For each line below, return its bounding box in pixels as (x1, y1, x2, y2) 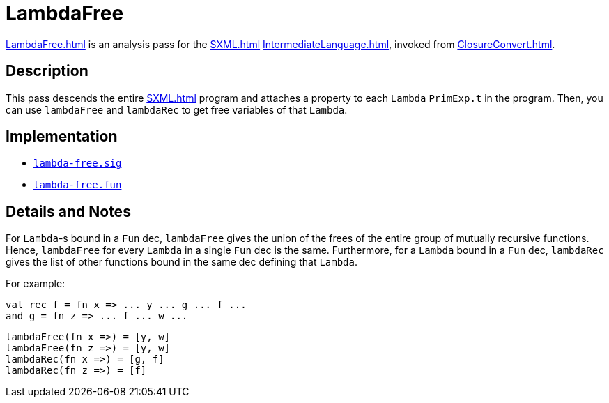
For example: (6, 277, 65, 290)
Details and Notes (6, 202, 131, 220)
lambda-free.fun (33, 179, 122, 191)
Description (6, 62, 88, 80)
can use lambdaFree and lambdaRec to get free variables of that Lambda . (6, 103, 348, 116)
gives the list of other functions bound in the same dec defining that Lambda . (6, 256, 358, 268)
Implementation (6, 128, 118, 146)
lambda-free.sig (33, 158, 122, 169)
